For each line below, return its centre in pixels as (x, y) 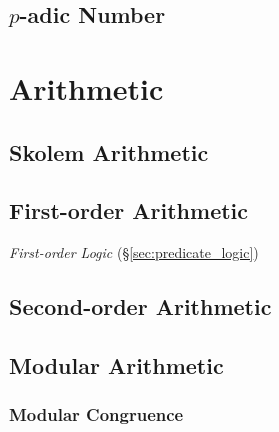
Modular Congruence (96, 414)
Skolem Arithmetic (109, 151)
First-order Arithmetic (129, 210)
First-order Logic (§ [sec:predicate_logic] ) (134, 252)
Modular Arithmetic (116, 364)
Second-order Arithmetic (140, 306)
